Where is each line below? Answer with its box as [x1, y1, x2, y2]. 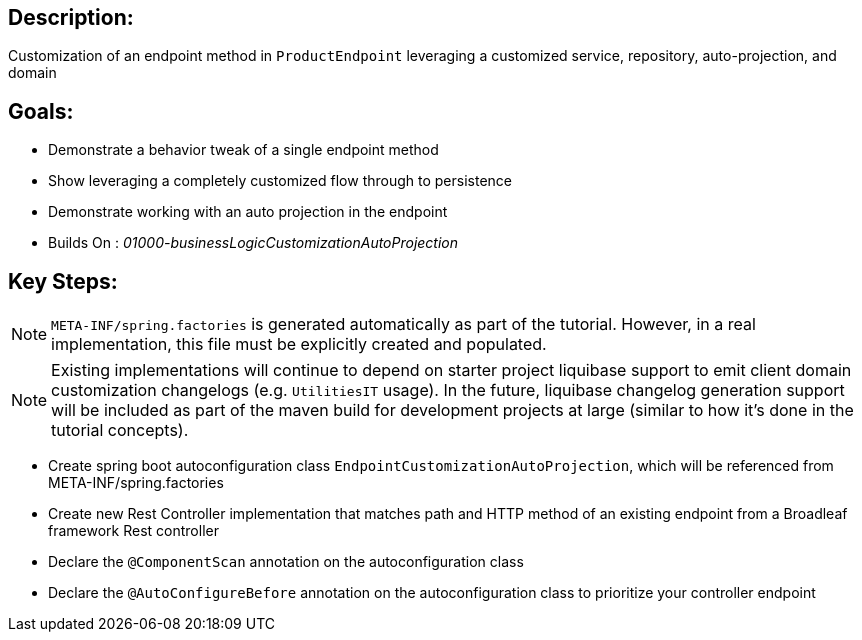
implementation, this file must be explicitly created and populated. [51, 334, 547, 355]
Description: [8, 5, 134, 30]
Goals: [8, 98, 74, 124]
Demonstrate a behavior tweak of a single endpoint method [48, 141, 439, 159]
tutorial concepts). [51, 420, 189, 441]
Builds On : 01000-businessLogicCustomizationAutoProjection [48, 234, 459, 252]
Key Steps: [8, 268, 118, 294]
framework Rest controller [48, 522, 219, 540]
